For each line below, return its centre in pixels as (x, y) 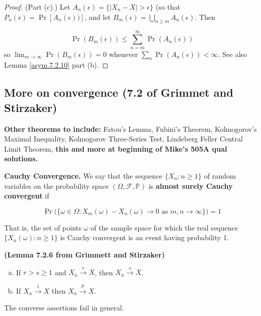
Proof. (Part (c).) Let (37, 7)
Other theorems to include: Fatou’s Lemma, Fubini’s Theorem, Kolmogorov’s (130, 128)
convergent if (27, 196)
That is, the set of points (43, 227)
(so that (168, 7)
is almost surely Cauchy (191, 185)
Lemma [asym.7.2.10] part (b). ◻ (56, 65)
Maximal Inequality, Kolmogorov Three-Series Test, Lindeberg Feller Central (124, 139)
